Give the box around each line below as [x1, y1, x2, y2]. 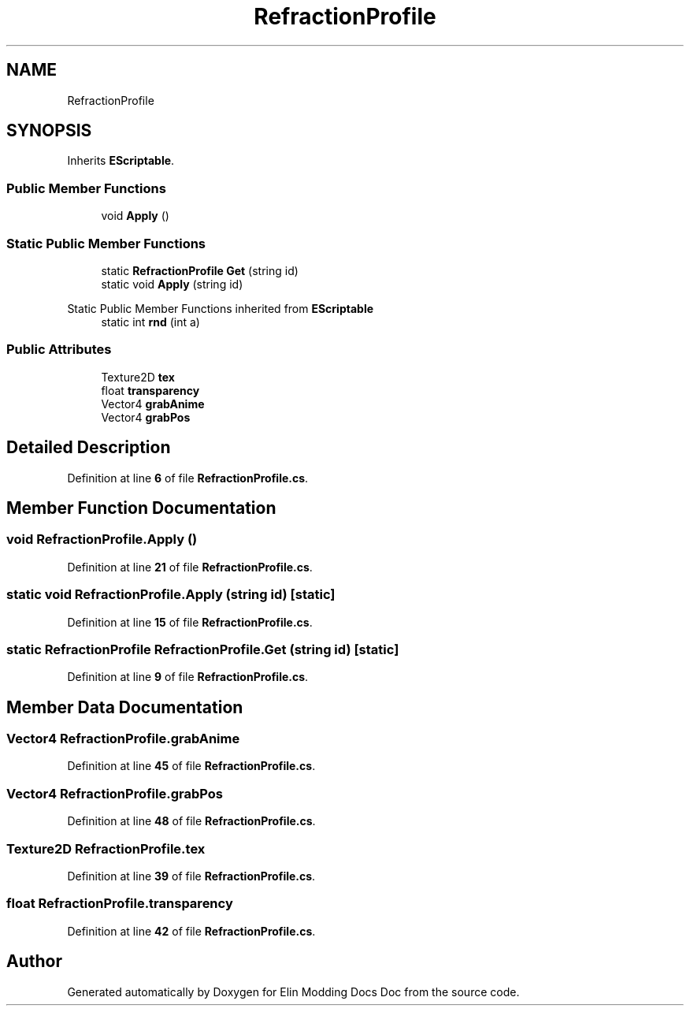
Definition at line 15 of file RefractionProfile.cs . [67, 615, 313, 629]
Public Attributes [6, 341, 112, 358]
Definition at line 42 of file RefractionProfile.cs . [67, 924, 316, 938]
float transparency [101, 383, 200, 397]
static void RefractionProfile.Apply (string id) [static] [6, 586, 336, 603]
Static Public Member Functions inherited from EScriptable [67, 301, 374, 315]
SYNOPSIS [6, 121, 92, 141]
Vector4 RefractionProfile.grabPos [6, 785, 223, 802]
